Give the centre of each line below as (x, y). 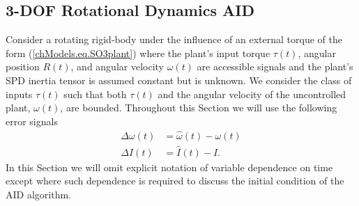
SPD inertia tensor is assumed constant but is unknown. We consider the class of (179, 80)
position (23, 66)
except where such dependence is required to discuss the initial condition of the (175, 181)
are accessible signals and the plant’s (275, 66)
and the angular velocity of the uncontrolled (252, 94)
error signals (32, 121)
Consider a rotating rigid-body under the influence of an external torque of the (174, 39)
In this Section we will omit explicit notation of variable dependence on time (169, 167)
